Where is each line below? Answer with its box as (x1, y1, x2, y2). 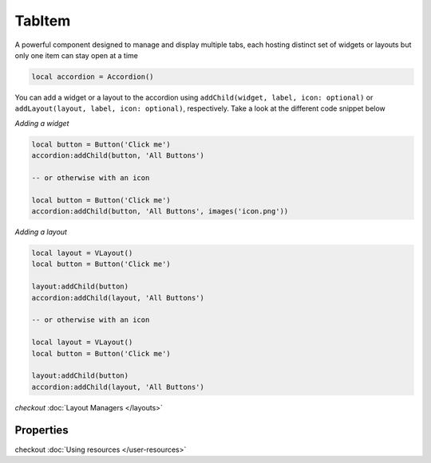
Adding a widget (14, 118, 69, 128)
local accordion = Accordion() (31, 72, 155, 81)
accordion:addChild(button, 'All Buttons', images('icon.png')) (31, 207, 289, 216)
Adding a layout (14, 227, 68, 237)
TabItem (14, 12, 71, 29)
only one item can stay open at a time (14, 50, 139, 60)
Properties (14, 423, 69, 437)
